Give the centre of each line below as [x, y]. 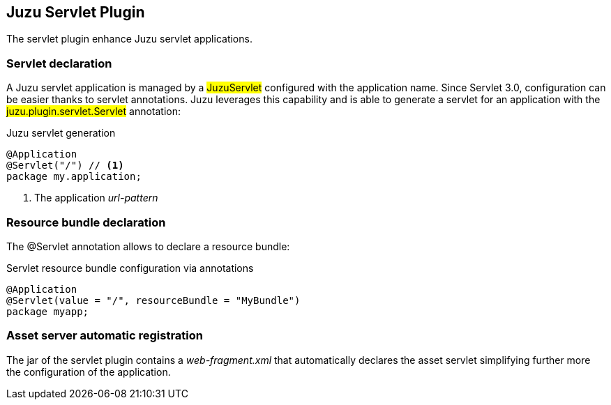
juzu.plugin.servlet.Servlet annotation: [94, 112]
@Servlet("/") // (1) [65, 166]
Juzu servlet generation [61, 133]
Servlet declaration [59, 63]
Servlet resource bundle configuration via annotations [130, 268]
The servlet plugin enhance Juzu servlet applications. [129, 39]
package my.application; [74, 177]
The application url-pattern [96, 198]
